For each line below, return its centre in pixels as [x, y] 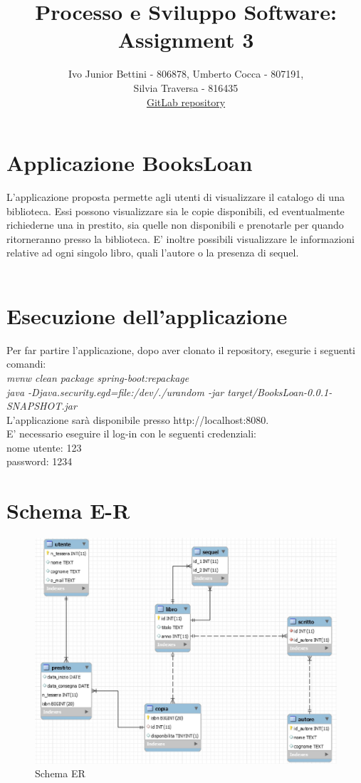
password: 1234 [40, 461]
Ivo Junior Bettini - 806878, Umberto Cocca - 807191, [186, 74]
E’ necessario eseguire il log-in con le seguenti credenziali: [131, 434]
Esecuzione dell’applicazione [147, 315]
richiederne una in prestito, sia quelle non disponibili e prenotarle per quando [175, 225]
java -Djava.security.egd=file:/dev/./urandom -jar [115, 391]
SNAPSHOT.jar [42, 406]
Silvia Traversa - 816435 [186, 87]
